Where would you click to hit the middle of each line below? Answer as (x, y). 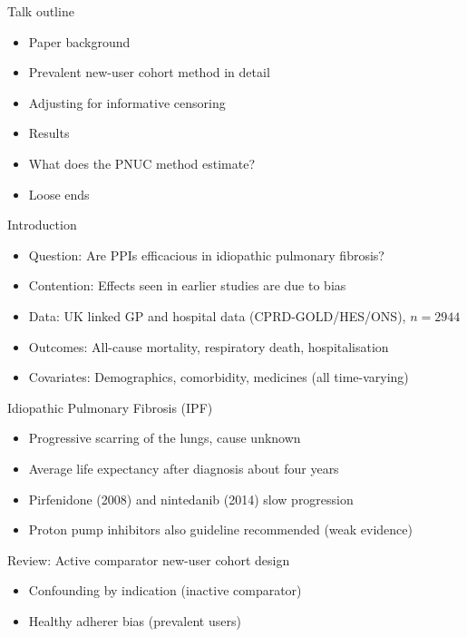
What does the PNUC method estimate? (142, 163)
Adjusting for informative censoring (127, 102)
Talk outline (41, 11)
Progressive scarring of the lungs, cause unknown (165, 438)
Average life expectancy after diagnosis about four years (184, 468)
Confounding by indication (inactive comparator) (165, 590)
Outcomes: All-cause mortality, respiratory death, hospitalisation (209, 346)
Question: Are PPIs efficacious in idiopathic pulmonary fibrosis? (206, 255)
